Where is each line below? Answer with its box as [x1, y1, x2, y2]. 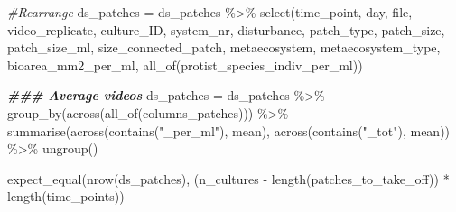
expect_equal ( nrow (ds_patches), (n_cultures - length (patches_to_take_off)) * [7, 169, 450, 188]
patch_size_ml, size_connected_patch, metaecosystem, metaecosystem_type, [7, 38, 441, 57]
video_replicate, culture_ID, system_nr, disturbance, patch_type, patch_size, [7, 20, 445, 39]
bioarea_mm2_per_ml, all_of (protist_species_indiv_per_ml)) [7, 55, 363, 74]
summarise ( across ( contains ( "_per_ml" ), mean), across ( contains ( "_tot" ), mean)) [7, 121, 451, 140]
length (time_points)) [7, 187, 125, 206]
